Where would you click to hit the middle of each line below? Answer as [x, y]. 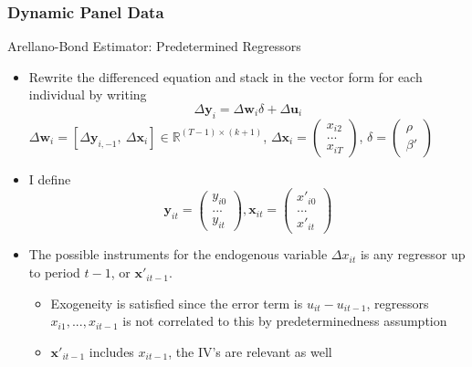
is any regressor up [413, 254]
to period [54, 273]
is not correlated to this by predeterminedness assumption [285, 321]
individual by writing [88, 94]
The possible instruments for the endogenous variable [178, 254]
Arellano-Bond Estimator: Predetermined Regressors [154, 46]
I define [50, 178]
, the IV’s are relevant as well [250, 351]
